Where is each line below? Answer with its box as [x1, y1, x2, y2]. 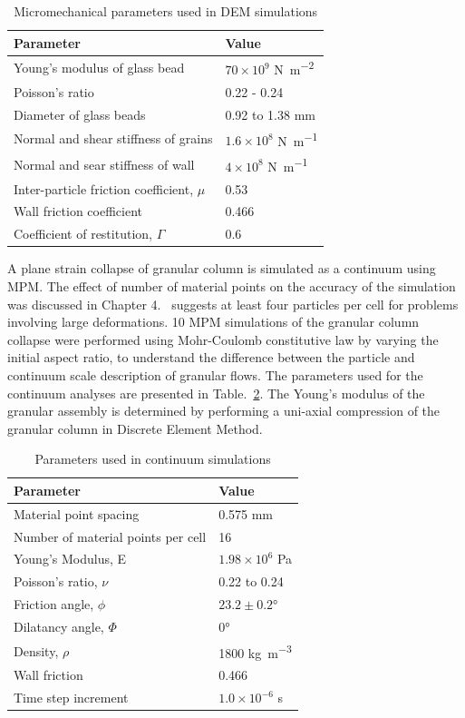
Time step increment [14, 688, 129, 707]
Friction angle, [14, 595, 94, 614]
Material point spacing [14, 504, 140, 523]
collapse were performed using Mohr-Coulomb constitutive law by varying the [7, 329, 439, 349]
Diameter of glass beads [14, 104, 146, 123]
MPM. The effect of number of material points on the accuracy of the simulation [7, 277, 456, 295]
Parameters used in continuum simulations [34, 449, 271, 468]
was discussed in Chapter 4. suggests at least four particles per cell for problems [7, 294, 459, 313]
